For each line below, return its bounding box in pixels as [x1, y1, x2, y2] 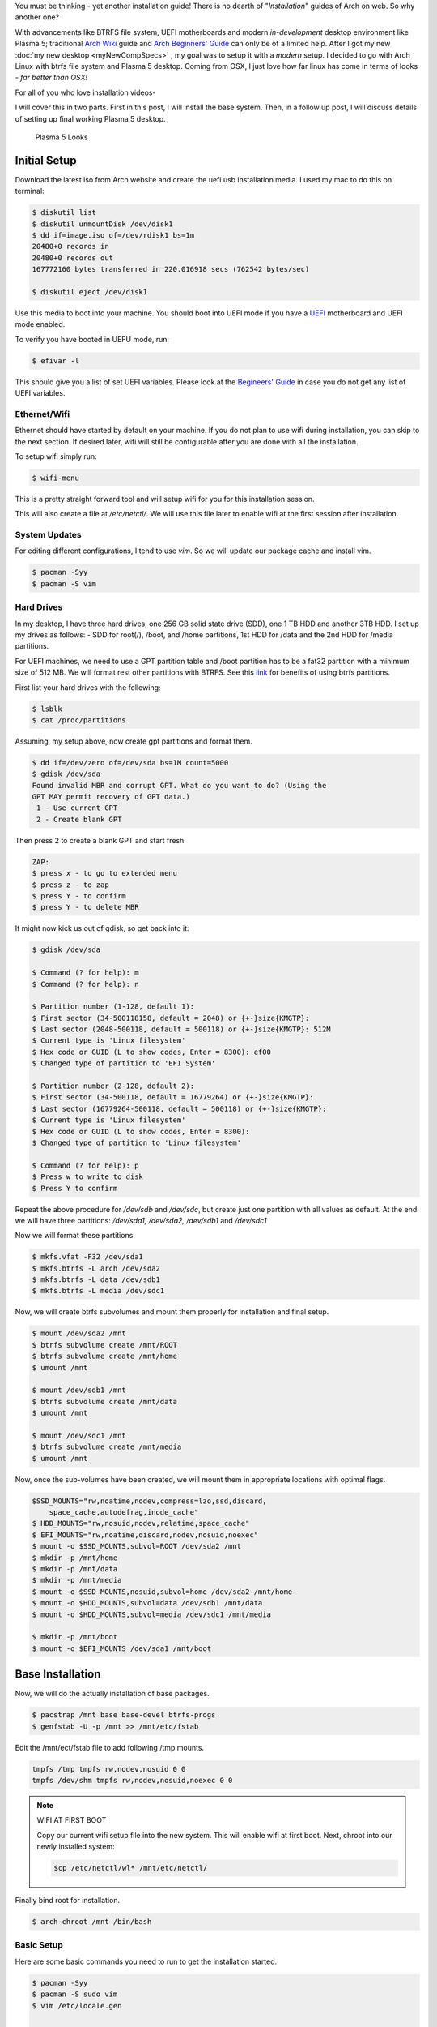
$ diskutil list [32, 208, 97, 217]
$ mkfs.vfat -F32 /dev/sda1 [32, 1253, 143, 1262]
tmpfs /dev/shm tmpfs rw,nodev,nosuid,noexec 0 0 [32, 1776, 233, 1785]
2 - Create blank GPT [36, 815, 122, 824]
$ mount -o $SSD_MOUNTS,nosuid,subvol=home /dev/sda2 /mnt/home [32, 1587, 293, 1596]
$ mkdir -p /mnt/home [32, 1553, 118, 1562]
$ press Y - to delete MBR [32, 902, 139, 912]
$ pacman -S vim [32, 579, 97, 588]
